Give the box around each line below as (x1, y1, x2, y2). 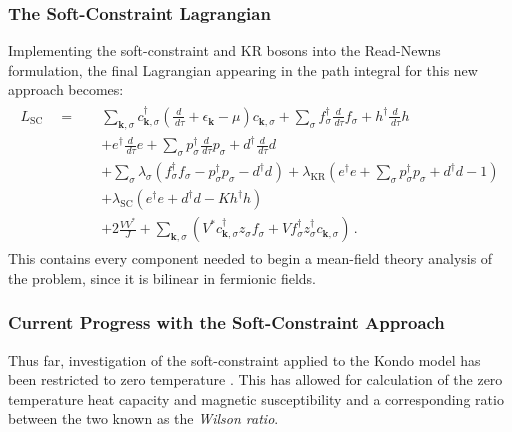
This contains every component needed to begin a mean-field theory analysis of (8, 248, 493, 269)
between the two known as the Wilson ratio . (8, 408, 279, 429)
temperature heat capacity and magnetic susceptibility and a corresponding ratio (8, 388, 504, 409)
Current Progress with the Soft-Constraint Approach (8, 310, 445, 335)
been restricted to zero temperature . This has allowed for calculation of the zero (8, 369, 503, 390)
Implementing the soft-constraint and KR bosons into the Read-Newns (8, 40, 441, 61)
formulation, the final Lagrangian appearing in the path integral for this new (8, 59, 478, 80)
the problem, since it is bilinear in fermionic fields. (8, 267, 316, 288)
